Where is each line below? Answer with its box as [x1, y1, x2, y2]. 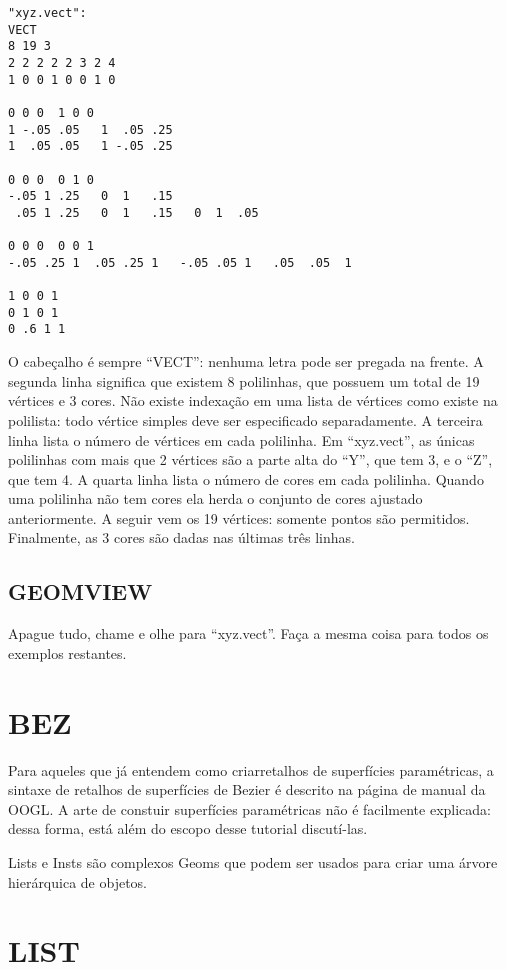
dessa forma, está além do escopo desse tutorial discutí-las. [8, 818, 368, 839]
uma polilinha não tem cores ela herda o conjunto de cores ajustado [8, 488, 423, 509]
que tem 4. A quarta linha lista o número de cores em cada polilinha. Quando [8, 468, 484, 489]
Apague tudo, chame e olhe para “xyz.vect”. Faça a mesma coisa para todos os [8, 623, 489, 644]
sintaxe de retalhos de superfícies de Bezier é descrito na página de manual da [8, 779, 486, 800]
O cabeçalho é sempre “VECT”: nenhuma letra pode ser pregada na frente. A [8, 351, 484, 372]
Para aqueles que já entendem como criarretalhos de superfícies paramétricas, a [8, 759, 494, 780]
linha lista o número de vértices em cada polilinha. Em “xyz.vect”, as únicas [8, 429, 475, 450]
